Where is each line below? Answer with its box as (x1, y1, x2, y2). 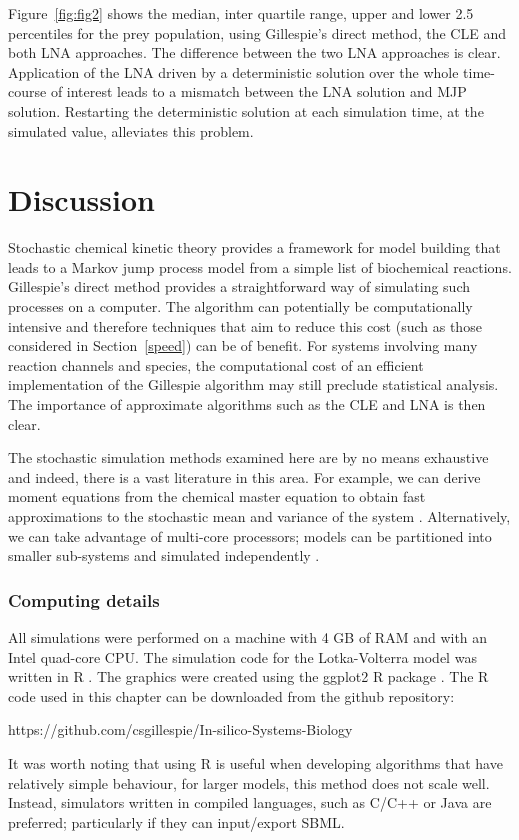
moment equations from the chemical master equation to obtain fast (8, 486, 426, 507)
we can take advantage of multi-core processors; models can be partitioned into (8, 525, 492, 546)
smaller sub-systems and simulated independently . (8, 545, 320, 566)
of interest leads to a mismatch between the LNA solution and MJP (50, 81, 467, 102)
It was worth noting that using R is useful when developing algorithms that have (8, 752, 503, 773)
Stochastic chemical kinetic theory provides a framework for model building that (8, 237, 501, 258)
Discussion (8, 179, 155, 220)
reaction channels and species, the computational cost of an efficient (8, 354, 424, 375)
